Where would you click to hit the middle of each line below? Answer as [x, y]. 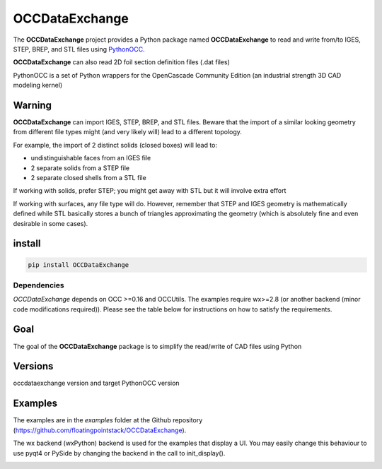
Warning [33, 105]
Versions [33, 366]
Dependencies [39, 285]
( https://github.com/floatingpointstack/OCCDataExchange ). [100, 430]
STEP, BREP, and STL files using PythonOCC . [79, 49]
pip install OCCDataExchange [79, 265]
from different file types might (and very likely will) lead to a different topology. [127, 132]
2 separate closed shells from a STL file [88, 177]
